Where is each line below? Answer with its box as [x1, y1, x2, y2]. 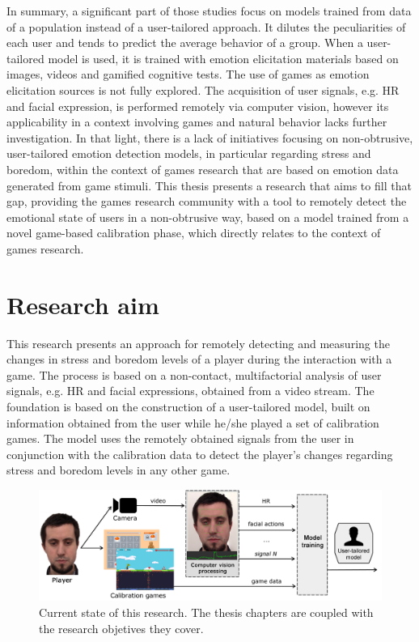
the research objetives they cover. [39, 619, 204, 636]
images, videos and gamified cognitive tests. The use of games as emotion [6, 66, 370, 83]
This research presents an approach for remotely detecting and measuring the [6, 334, 390, 351]
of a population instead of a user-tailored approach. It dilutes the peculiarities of [6, 18, 406, 35]
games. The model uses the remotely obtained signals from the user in [6, 430, 354, 447]
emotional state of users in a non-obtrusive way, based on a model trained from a [6, 208, 409, 225]
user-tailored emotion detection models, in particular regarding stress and [6, 145, 371, 162]
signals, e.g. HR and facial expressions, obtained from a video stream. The [6, 382, 375, 399]
